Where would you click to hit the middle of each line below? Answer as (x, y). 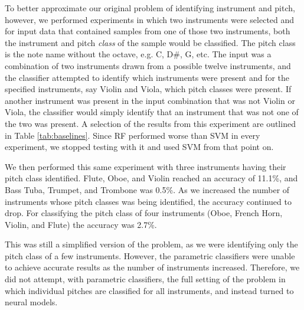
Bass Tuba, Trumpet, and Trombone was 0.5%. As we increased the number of (147, 189)
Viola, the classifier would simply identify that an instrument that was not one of (152, 112)
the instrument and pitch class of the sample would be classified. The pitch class (150, 42)
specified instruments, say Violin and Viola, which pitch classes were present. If (148, 89)
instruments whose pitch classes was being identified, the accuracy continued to (148, 201)
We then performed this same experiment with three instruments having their (146, 166)
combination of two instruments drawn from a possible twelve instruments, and (148, 65)
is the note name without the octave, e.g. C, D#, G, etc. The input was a (138, 54)
